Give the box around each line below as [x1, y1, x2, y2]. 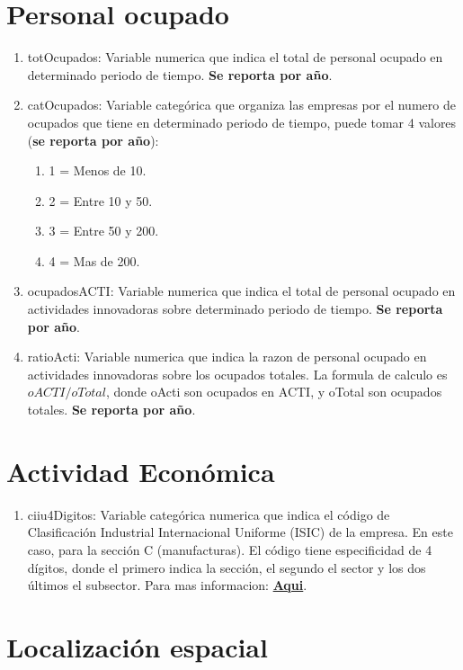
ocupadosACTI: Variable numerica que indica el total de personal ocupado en [27, 281, 456, 300]
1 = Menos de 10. [49, 161, 147, 180]
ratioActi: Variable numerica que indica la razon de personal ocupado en [27, 347, 427, 366]
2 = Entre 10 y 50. [49, 191, 153, 210]
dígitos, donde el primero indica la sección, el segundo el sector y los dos [27, 558, 426, 576]
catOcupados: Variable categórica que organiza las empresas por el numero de [27, 95, 456, 114]
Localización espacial [6, 628, 268, 665]
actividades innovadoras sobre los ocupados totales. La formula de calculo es [27, 364, 448, 383]
